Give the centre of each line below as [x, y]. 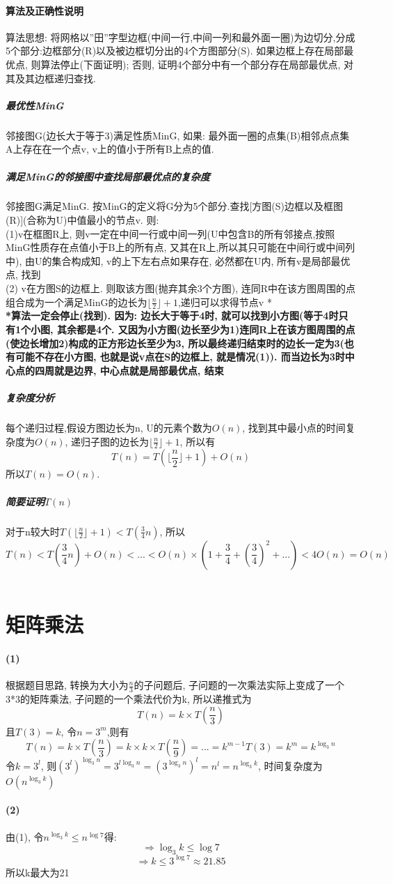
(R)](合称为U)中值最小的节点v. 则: [82, 220]
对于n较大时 [33, 531]
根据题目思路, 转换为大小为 [67, 685]
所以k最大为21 [38, 872]
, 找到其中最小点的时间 [294, 427]
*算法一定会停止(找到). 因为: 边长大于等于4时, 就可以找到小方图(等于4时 [172, 315]
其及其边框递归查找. [51, 78]
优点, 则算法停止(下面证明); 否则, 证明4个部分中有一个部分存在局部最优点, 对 [180, 64]
